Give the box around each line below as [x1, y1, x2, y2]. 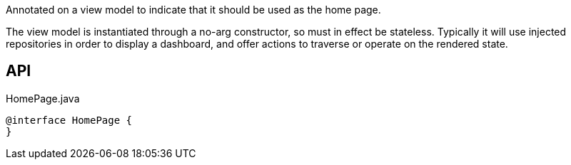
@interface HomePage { [6, 114, 133, 126]
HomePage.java [6, 92, 80, 105]
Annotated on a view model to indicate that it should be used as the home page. [6, 4, 381, 16]
